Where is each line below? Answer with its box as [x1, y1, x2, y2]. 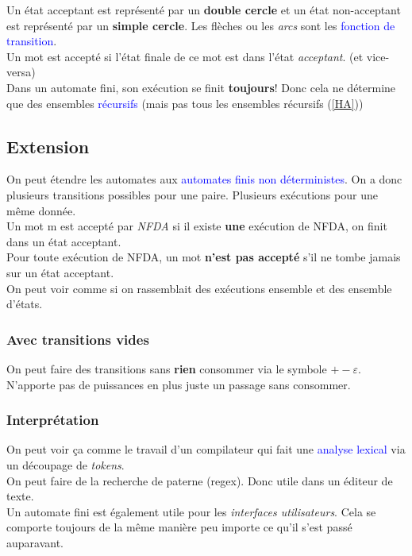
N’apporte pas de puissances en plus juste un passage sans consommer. [6, 376, 351, 392]
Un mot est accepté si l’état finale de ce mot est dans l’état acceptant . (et [6, 48, 364, 64]
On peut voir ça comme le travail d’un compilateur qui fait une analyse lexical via [6, 441, 406, 458]
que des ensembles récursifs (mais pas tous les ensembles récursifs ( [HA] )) [6, 95, 364, 111]
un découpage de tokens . [6, 456, 125, 473]
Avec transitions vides [6, 329, 149, 349]
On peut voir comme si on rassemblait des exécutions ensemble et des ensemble [6, 280, 392, 296]
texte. [6, 488, 34, 504]
